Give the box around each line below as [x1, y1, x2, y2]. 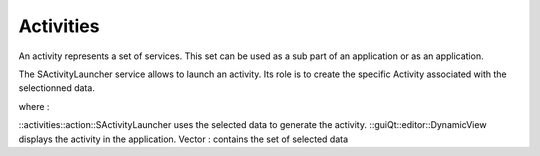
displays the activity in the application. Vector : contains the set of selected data [18, 133, 349, 145]
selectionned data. [18, 82, 95, 94]
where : [18, 100, 50, 112]
